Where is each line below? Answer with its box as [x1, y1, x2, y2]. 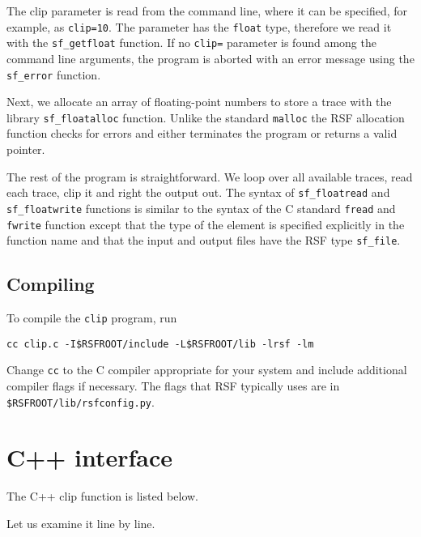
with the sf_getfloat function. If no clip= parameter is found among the [6, 34, 376, 51]
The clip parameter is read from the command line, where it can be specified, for [6, 2, 408, 19]
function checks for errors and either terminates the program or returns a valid [6, 125, 398, 142]
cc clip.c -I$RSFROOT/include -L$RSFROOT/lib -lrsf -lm [6, 338, 314, 350]
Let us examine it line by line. [6, 514, 155, 531]
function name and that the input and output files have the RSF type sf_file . [6, 232, 401, 249]
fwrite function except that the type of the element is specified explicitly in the [6, 215, 405, 232]
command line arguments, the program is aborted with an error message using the [6, 49, 415, 66]
